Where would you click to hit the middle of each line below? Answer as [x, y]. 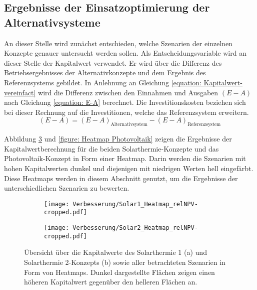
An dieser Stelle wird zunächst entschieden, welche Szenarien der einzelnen [118, 43]
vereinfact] [20, 92]
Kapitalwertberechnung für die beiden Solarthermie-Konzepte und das [111, 148]
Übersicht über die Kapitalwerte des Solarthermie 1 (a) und [115, 252]
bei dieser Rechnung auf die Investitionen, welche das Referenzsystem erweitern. [126, 112]
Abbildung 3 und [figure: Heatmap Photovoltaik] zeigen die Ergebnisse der [118, 139]
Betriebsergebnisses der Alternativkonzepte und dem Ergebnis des [105, 72]
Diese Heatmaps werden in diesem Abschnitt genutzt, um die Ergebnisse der [121, 178]
